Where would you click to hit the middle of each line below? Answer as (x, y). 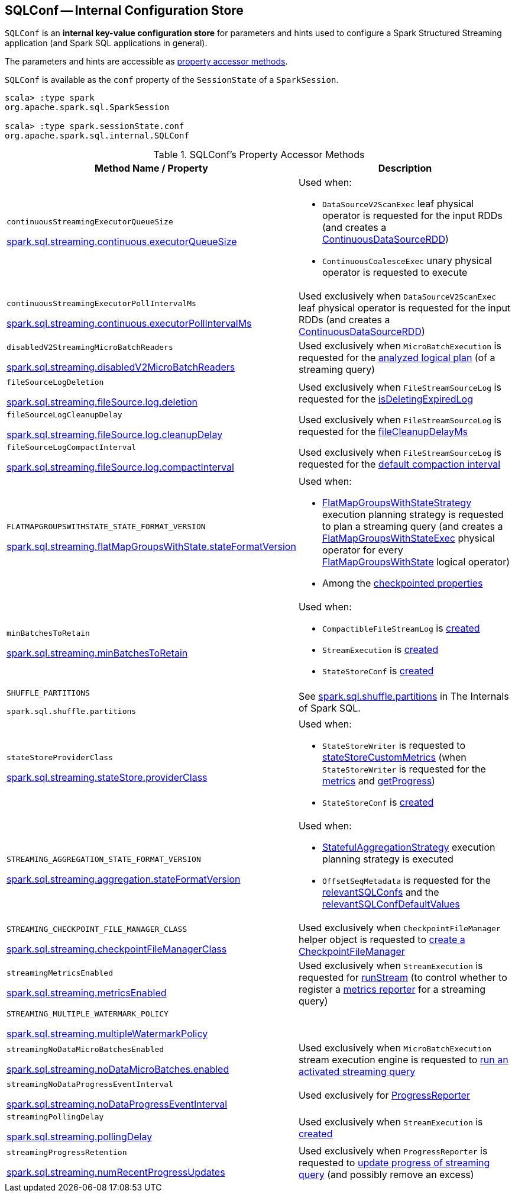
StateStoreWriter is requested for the (404, 769)
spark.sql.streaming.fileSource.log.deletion (102, 402)
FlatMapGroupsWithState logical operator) (416, 562)
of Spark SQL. (329, 708)
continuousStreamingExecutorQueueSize (90, 221)
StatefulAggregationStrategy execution (409, 847)
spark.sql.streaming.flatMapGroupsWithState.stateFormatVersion (151, 546)
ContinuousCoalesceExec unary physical (407, 261)
